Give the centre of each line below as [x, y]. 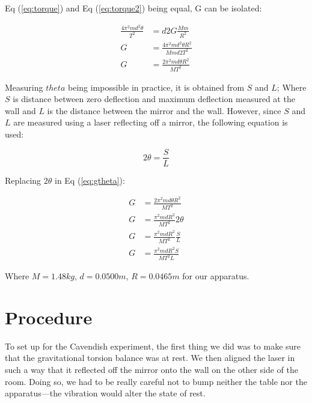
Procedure [49, 317]
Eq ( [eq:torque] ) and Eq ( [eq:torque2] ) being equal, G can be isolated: [133, 8]
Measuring [24, 87]
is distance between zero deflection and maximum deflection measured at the [154, 99]
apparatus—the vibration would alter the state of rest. [105, 393]
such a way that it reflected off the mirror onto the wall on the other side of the [151, 370]
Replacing [23, 180]
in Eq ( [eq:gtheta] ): [90, 180]
